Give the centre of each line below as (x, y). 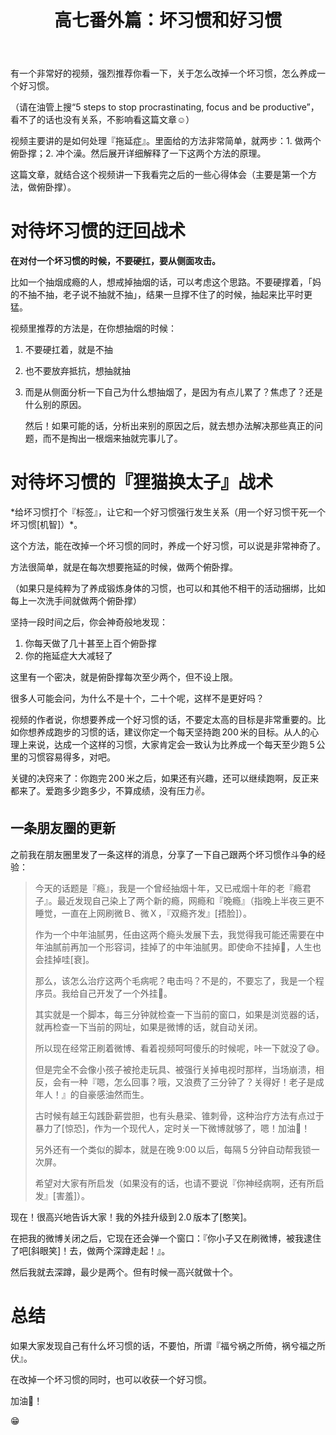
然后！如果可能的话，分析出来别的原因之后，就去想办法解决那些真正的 (169, 426)
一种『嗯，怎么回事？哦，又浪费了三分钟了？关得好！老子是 (192, 1082)
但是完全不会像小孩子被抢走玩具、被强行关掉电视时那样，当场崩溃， (175, 1069)
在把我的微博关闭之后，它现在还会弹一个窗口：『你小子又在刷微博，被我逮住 (166, 1238)
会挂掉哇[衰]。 (64, 959)
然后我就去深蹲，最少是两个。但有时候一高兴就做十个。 (124, 1272)
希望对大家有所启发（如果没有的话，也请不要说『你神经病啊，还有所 (175, 1183)
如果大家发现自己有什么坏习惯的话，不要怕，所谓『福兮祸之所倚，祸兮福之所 (168, 1345)
